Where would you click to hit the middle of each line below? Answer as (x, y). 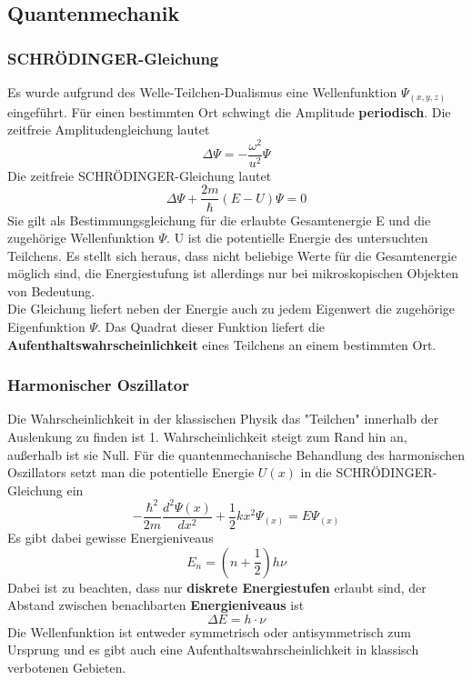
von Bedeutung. (51, 290)
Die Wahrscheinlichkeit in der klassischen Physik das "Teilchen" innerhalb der (223, 419)
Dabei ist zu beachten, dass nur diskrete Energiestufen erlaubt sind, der (217, 587)
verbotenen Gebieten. (67, 667)
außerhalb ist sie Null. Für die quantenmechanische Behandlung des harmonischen (236, 454)
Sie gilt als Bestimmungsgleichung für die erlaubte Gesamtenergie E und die (219, 220)
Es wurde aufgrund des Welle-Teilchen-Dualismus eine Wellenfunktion (202, 92)
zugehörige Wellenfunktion (81, 238)
